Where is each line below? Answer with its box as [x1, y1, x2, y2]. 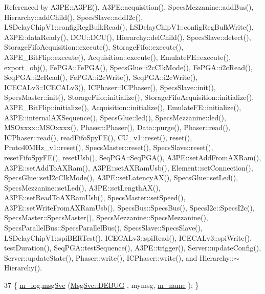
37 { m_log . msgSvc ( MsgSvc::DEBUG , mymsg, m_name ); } [4, 280, 199, 290]
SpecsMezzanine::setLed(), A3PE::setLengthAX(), [4, 182, 161, 193]
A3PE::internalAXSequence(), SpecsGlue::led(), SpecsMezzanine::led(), [4, 112, 226, 122]
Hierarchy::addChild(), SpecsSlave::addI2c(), [4, 11, 143, 22]
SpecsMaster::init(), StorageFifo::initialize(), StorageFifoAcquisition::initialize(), [4, 92, 254, 102]
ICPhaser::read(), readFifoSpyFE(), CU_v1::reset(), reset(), [4, 132, 192, 142]
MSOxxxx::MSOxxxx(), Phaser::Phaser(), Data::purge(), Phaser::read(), [4, 122, 230, 133]
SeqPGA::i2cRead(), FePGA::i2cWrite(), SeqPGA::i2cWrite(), [4, 72, 198, 82]
